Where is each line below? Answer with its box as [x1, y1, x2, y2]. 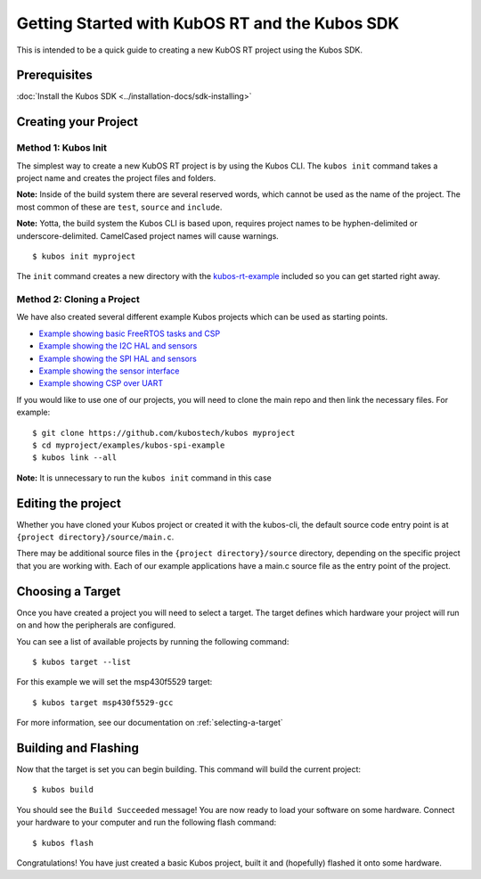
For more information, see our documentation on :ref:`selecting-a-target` [16, 718, 284, 728]
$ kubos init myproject [32, 251, 136, 261]
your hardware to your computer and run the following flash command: [16, 817, 277, 828]
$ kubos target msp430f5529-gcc [32, 697, 174, 708]
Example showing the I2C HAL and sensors [38, 341, 198, 351]
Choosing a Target [16, 584, 121, 599]
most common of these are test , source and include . [16, 201, 223, 212]
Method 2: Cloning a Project [16, 293, 140, 306]
